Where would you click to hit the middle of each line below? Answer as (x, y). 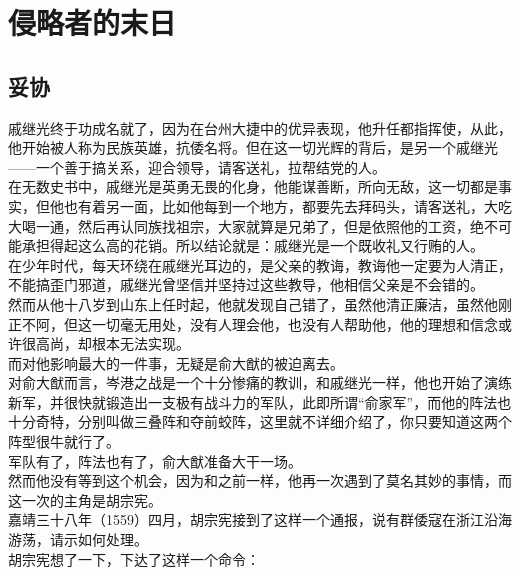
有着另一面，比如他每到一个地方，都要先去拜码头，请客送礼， (280, 205)
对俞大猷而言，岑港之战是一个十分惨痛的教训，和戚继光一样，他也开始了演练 (260, 382)
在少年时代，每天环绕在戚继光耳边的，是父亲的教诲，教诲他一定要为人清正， (260, 264)
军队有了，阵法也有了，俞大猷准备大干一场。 (155, 460)
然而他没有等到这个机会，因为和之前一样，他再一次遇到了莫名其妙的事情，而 (260, 480)
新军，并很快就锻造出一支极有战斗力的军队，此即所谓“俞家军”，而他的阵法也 (260, 401)
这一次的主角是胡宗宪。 (85, 499)
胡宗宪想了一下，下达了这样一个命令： (134, 558)
